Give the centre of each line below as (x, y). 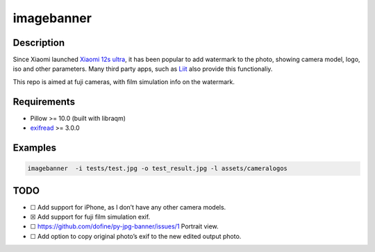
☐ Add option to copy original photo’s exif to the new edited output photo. (136, 236)
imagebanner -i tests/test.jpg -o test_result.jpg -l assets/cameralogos (158, 169)
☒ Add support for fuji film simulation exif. (90, 217)
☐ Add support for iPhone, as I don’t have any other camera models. (128, 207)
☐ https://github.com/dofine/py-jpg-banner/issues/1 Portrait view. (124, 226)
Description (39, 43)
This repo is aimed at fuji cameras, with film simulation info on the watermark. (124, 82)
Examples (35, 148)
